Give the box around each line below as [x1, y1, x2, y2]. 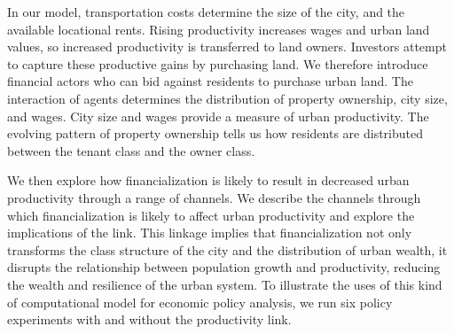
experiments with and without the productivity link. [7, 310, 292, 329]
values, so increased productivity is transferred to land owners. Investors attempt [7, 37, 447, 56]
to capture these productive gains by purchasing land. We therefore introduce [7, 54, 428, 73]
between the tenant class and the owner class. [7, 141, 255, 159]
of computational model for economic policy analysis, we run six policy [7, 292, 393, 311]
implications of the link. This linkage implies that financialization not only [7, 223, 412, 242]
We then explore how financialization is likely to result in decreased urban [7, 171, 410, 190]
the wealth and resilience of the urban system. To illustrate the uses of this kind [7, 275, 442, 293]
